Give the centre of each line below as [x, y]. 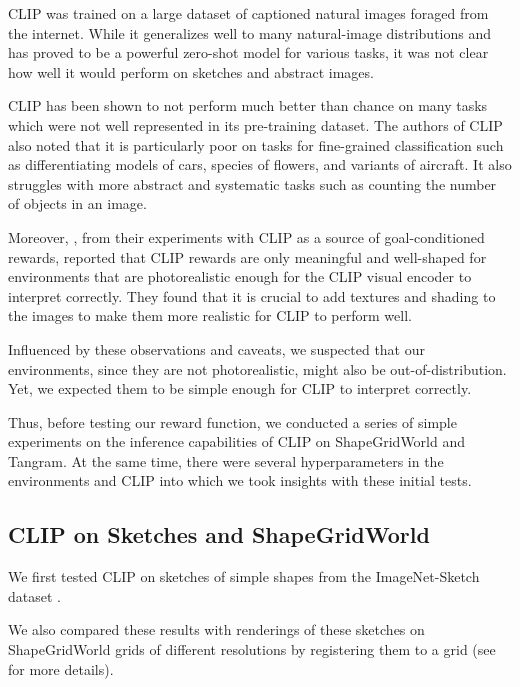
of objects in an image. [77, 203]
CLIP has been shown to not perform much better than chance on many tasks [248, 105]
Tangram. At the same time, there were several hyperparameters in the [226, 460]
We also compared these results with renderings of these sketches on [216, 629]
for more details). [61, 668]
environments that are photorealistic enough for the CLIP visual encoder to [240, 276]
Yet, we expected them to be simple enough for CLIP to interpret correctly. [240, 388]
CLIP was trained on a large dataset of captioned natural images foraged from [248, 13]
